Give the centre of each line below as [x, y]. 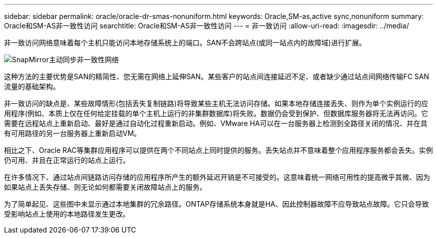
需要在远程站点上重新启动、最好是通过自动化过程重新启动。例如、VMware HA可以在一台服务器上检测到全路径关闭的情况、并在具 [216, 123]
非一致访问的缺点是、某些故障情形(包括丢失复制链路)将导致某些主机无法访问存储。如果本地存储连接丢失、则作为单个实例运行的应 [216, 103]
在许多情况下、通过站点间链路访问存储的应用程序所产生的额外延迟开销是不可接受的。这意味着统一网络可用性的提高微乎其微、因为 [217, 177]
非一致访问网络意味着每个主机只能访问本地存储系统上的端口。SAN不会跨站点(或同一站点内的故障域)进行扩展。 [185, 43]
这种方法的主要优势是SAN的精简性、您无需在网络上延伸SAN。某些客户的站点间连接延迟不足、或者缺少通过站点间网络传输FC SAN [217, 76]
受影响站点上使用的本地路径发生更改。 [67, 214]
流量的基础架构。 [32, 86]
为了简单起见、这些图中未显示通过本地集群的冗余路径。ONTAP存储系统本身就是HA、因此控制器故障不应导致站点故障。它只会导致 [217, 204]
